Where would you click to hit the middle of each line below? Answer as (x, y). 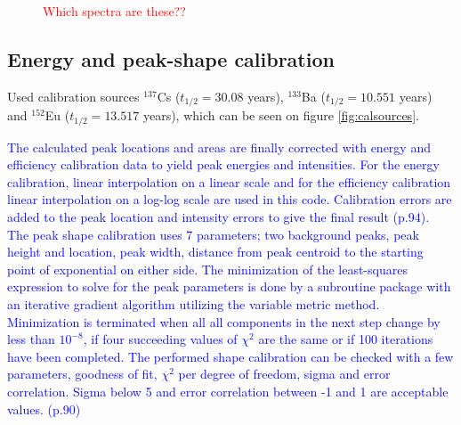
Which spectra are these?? (114, 11)
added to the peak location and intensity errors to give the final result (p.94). (218, 217)
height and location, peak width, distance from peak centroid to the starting (215, 252)
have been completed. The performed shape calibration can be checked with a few (230, 356)
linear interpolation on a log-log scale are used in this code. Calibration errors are (230, 199)
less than (31, 339)
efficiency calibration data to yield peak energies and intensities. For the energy (223, 164)
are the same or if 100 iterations (346, 339)
